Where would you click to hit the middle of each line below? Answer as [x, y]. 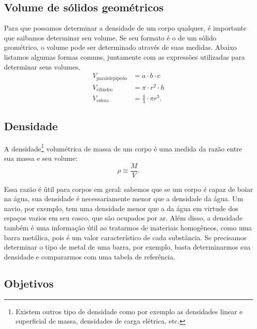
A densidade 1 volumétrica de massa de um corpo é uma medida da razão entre [123, 147]
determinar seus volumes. [42, 66]
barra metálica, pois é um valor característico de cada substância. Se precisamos [125, 237]
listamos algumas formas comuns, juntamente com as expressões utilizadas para [125, 56]
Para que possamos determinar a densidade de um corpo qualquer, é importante [125, 28]
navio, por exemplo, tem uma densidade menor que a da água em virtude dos [121, 208]
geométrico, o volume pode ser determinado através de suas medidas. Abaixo [120, 47]
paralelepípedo [112, 78]
